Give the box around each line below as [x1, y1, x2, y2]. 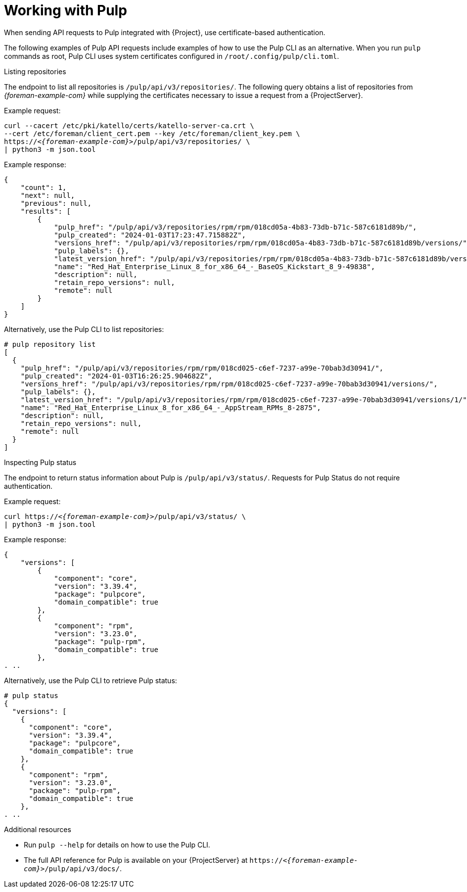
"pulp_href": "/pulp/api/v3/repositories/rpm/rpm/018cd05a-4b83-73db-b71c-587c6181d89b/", [54, 223, 417, 231]
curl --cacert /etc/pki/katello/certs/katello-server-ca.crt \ [4, 121, 254, 130]
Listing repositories [4, 67, 66, 76]
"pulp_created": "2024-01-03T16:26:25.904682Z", [20, 372, 213, 380]
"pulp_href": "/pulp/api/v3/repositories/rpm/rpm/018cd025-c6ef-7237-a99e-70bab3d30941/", [20, 364, 384, 372]
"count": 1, [20, 183, 67, 191]
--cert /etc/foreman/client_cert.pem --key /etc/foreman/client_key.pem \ [4, 129, 300, 138]
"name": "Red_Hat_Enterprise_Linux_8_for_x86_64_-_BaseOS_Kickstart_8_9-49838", [54, 262, 375, 271]
